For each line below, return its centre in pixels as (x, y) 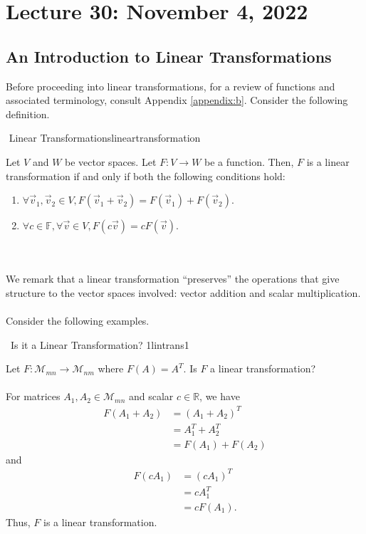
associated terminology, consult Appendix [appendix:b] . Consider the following (177, 100)
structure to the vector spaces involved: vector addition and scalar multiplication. (183, 292)
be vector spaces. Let (111, 161)
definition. (28, 114)
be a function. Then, (249, 161)
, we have (220, 396)
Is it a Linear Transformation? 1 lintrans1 (100, 344)
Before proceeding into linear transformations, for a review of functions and (171, 86)
